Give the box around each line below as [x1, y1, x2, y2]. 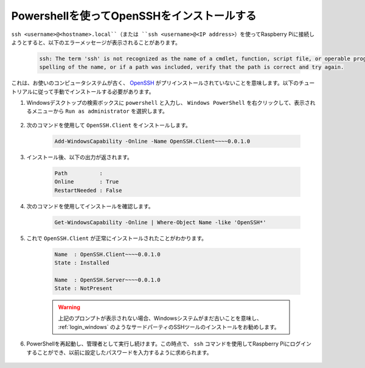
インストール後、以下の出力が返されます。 [26, 153, 133, 161]
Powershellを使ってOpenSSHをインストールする [11, 9, 257, 23]
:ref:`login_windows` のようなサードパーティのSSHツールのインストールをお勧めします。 [58, 323, 280, 330]
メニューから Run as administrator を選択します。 [31, 107, 169, 115]
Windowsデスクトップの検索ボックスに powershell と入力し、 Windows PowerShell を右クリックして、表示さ [26, 99, 310, 107]
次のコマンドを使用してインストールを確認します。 [26, 202, 154, 210]
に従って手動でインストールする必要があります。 [32, 88, 155, 95]
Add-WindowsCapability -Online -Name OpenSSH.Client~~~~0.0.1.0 [54, 138, 251, 144]
